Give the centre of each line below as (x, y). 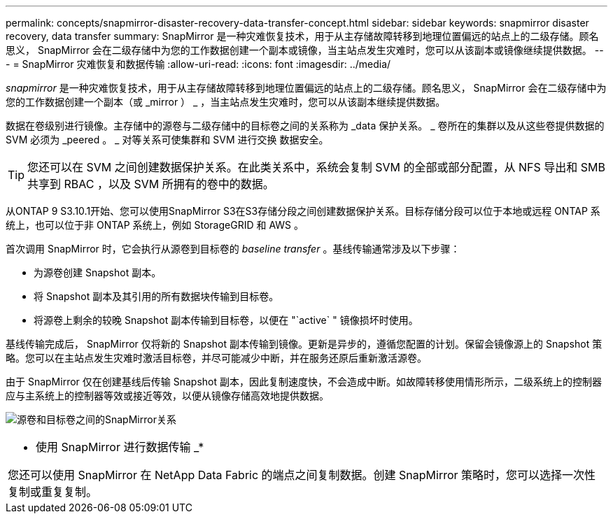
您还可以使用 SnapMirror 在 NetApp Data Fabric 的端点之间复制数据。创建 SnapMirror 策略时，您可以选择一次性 (302, 475)
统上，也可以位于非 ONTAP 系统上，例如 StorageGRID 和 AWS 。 (155, 225)
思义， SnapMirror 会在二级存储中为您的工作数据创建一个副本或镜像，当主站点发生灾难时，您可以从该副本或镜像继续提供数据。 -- (305, 50)
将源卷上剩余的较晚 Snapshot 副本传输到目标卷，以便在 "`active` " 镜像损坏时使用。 (226, 320)
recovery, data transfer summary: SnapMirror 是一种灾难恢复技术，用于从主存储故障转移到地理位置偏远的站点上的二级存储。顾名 (302, 36)
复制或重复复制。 (53, 492)
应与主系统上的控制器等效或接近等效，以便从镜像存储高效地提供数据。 (167, 396)
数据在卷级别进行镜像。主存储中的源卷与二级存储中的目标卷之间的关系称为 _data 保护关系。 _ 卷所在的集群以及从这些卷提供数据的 (305, 126)
